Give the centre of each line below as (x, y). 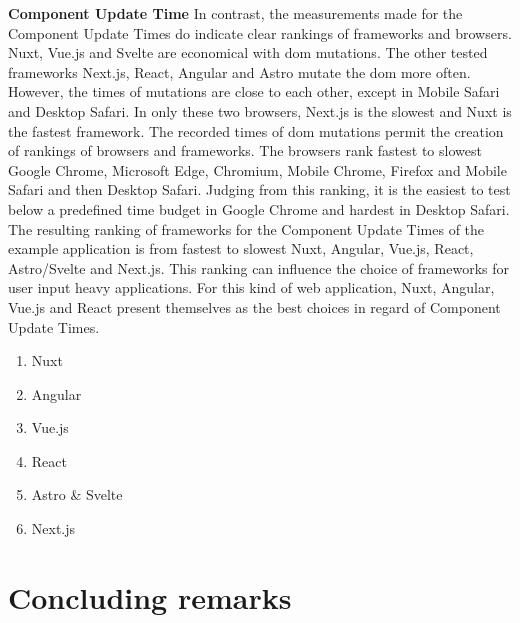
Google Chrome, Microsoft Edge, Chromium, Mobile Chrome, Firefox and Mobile (257, 169)
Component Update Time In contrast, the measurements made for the (235, 13)
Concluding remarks (150, 596)
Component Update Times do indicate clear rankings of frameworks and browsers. (260, 32)
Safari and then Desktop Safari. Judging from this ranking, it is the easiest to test (259, 189)
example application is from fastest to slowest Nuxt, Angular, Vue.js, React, (241, 248)
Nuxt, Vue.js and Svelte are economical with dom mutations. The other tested (248, 52)
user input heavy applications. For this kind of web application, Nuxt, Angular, (251, 287)
